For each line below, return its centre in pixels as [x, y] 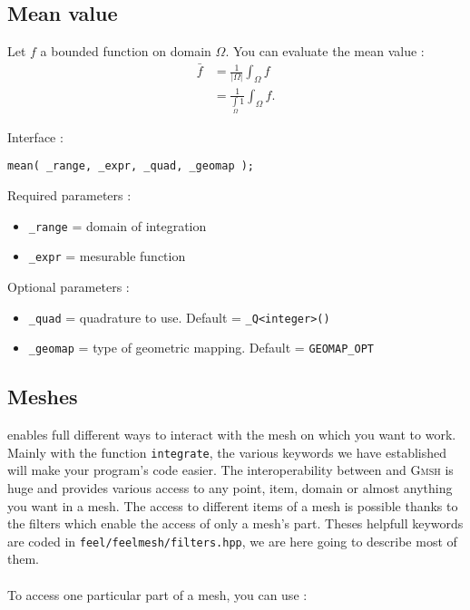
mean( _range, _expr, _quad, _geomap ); [131, 166]
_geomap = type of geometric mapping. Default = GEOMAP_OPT [201, 348]
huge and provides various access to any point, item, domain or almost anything [230, 487]
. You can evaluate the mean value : [325, 51]
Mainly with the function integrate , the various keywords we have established [227, 452]
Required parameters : [69, 195]
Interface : [35, 136]
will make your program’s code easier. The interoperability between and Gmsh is [230, 470]
